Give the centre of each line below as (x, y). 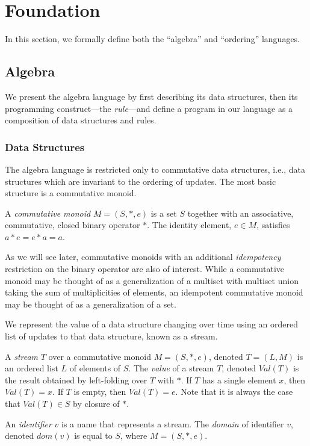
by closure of (96, 404)
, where (134, 435)
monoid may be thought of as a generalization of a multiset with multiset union (152, 280)
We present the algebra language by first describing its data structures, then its (151, 96)
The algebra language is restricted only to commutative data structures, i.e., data (155, 169)
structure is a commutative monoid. (71, 193)
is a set (164, 213)
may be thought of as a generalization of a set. (91, 304)
